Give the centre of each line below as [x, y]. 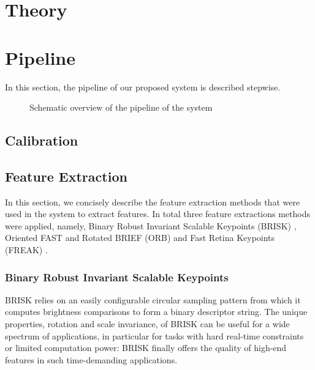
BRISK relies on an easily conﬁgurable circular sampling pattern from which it [153, 299]
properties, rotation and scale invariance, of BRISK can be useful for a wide [147, 324]
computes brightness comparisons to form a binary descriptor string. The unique [156, 312]
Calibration [42, 140]
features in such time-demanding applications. [91, 359]
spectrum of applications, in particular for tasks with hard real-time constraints [154, 335]
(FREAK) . [26, 250]
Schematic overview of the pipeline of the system [121, 107]
